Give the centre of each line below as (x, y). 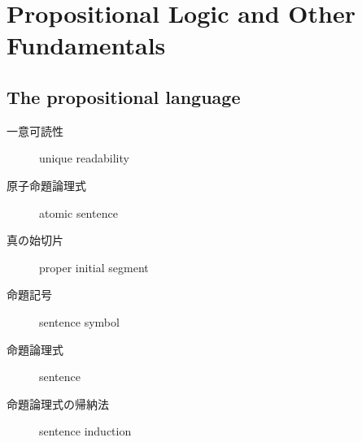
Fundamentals (86, 45)
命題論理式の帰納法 (58, 403)
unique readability (84, 158)
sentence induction (85, 431)
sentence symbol (79, 321)
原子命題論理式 (46, 185)
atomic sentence (79, 212)
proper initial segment (94, 267)
